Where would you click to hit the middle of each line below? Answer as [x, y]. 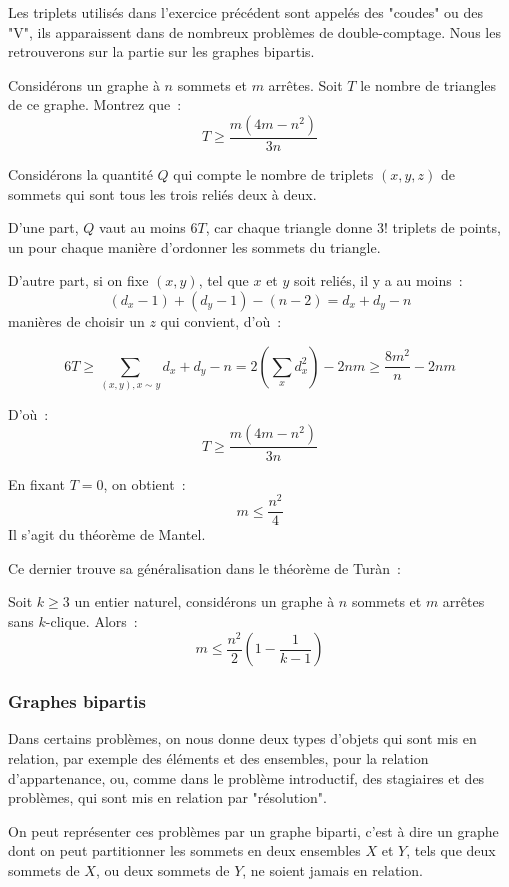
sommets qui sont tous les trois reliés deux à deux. [162, 193]
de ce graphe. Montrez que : [95, 104]
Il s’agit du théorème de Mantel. [107, 534]
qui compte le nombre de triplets [273, 174]
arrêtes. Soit [305, 84]
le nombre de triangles [428, 84]
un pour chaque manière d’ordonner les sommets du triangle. [194, 246]
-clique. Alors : [91, 621]
